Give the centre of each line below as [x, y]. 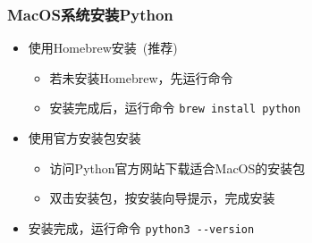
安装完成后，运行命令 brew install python [175, 108]
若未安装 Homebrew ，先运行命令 [141, 77]
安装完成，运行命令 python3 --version [141, 227]
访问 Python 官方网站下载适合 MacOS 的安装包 [177, 168]
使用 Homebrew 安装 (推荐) [103, 48]
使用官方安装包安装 [84, 138]
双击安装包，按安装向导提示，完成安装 [162, 198]
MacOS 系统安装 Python [90, 14]
